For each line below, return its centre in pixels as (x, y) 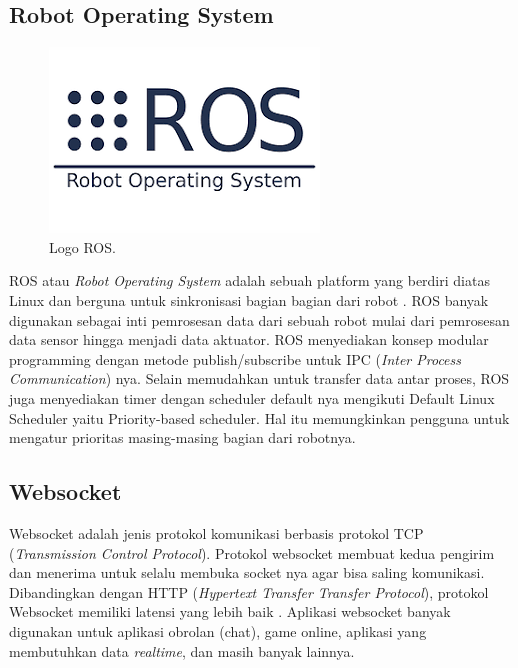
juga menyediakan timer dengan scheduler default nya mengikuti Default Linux (252, 397)
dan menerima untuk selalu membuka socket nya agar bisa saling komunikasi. (247, 572)
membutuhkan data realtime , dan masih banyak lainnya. (182, 650)
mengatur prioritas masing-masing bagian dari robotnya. (182, 437)
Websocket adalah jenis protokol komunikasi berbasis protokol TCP (216, 532)
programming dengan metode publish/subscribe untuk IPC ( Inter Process (235, 358)
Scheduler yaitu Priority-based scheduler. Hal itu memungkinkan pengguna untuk (259, 417)
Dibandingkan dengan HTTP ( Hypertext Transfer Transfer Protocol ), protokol (249, 591)
